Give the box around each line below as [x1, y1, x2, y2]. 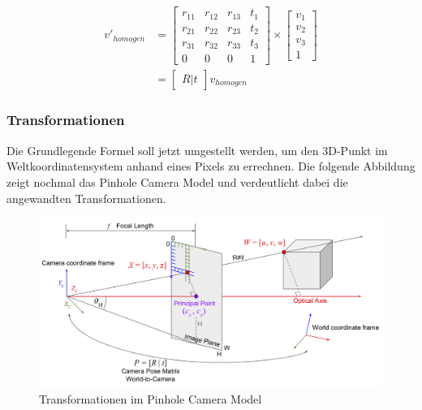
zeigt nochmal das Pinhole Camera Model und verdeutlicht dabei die [6, 173, 348, 190]
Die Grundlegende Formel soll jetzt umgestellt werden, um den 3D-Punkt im [6, 141, 388, 158]
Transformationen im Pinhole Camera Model [39, 390, 262, 407]
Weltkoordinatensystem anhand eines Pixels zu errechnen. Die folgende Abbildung [6, 158, 416, 175]
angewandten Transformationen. [6, 189, 166, 206]
